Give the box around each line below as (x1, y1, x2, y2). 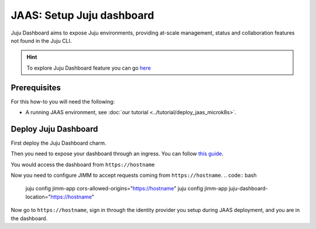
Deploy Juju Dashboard (11, 124, 98, 134)
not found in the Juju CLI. (11, 37, 72, 44)
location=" (25, 193, 51, 200)
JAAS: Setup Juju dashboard (11, 9, 154, 22)
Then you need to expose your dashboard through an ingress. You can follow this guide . (11, 150, 224, 158)
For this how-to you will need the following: (11, 98, 115, 105)
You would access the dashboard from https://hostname (11, 161, 155, 168)
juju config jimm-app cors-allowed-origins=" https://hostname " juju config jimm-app (25, 185, 228, 192)
